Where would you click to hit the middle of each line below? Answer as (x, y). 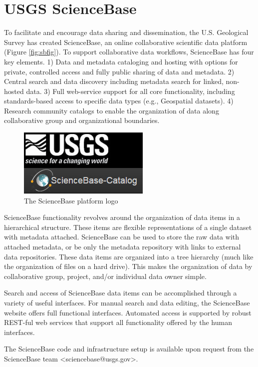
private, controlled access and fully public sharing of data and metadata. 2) (119, 71)
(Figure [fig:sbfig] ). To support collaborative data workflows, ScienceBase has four (129, 52)
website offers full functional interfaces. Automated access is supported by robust (128, 312)
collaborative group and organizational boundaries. (82, 120)
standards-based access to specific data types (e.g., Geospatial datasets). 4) (119, 101)
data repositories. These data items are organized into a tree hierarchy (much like (129, 256)
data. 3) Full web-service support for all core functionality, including (130, 91)
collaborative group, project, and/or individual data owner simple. (105, 276)
